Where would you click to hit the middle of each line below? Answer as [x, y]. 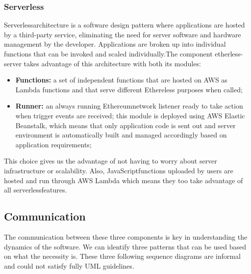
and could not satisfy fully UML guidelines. [69, 265]
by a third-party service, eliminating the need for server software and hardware [123, 34]
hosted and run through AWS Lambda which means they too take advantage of [124, 180]
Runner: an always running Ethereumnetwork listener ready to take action [129, 106]
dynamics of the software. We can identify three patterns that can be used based [125, 246]
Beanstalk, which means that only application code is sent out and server [125, 125]
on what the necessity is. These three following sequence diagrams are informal [122, 256]
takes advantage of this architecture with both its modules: [112, 63]
